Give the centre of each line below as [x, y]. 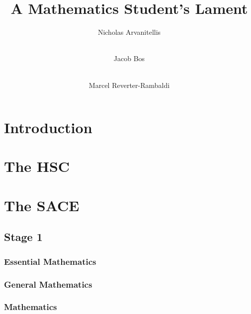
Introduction [48, 127]
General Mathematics [48, 284]
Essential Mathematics [50, 261]
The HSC [37, 166]
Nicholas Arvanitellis [129, 32]
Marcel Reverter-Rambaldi [129, 85]
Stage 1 [23, 237]
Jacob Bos [129, 58]
